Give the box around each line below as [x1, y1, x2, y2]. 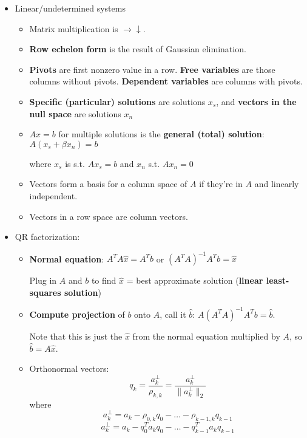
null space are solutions [29, 107, 121, 120]
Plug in [29, 274, 57, 287]
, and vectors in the [216, 95, 297, 108]
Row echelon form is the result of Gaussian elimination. [29, 43, 246, 55]
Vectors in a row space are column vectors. [29, 210, 188, 222]
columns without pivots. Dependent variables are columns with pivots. [29, 75, 303, 87]
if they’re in [199, 177, 243, 190]
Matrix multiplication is [29, 22, 118, 35]
